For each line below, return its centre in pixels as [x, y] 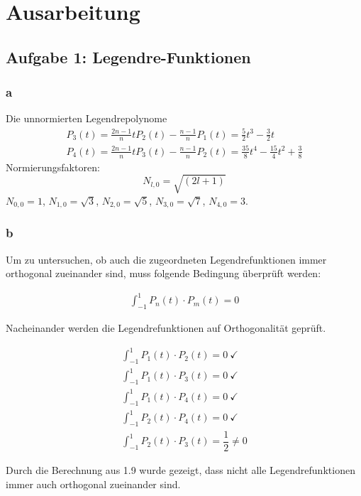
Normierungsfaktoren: [53, 167]
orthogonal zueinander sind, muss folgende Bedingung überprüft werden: [163, 273]
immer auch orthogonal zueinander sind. [93, 484]
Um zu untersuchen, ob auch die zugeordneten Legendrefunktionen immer [166, 259]
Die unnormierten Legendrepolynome [87, 118]
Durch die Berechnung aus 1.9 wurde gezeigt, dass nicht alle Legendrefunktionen [180, 470]
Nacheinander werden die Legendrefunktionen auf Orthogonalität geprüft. [166, 328]
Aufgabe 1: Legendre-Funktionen [128, 56]
